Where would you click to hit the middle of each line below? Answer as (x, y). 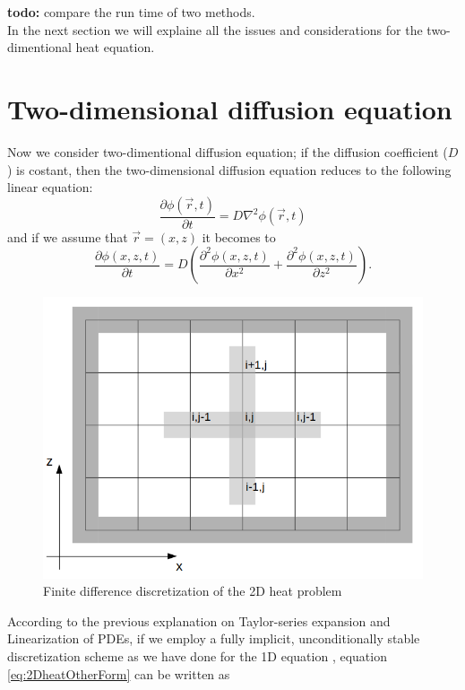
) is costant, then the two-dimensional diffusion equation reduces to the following (229, 169)
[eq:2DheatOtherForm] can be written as (119, 673)
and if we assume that (68, 236)
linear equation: (50, 187)
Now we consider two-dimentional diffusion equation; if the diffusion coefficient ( (228, 151)
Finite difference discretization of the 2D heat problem (193, 591)
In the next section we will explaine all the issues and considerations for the (215, 29)
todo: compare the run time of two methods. (131, 12)
